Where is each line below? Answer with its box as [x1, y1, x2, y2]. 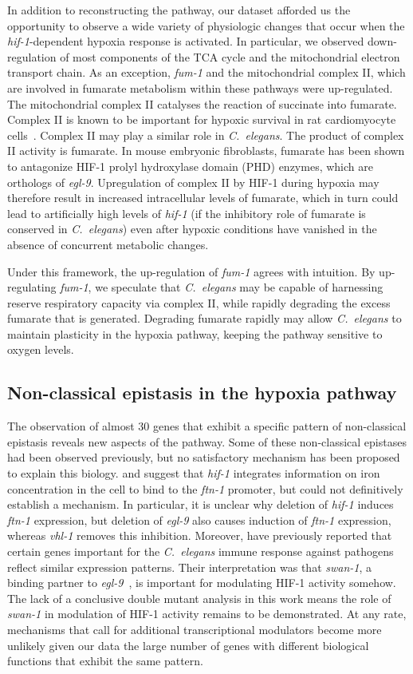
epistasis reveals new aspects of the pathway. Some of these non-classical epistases [7, 433, 407, 450]
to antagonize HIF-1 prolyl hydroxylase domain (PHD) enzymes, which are [7, 157, 373, 174]
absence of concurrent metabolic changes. [7, 236, 209, 252]
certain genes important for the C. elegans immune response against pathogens [7, 543, 394, 560]
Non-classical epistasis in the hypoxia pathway [7, 380, 397, 405]
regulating [7, 279, 57, 295]
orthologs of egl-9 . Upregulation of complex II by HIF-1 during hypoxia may [7, 173, 380, 190]
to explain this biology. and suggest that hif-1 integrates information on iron [7, 465, 380, 482]
